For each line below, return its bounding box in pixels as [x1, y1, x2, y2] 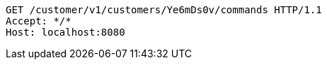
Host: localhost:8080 [6, 27, 125, 38]
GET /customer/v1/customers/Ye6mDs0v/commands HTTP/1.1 [6, 4, 322, 15]
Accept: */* [6, 15, 71, 27]
